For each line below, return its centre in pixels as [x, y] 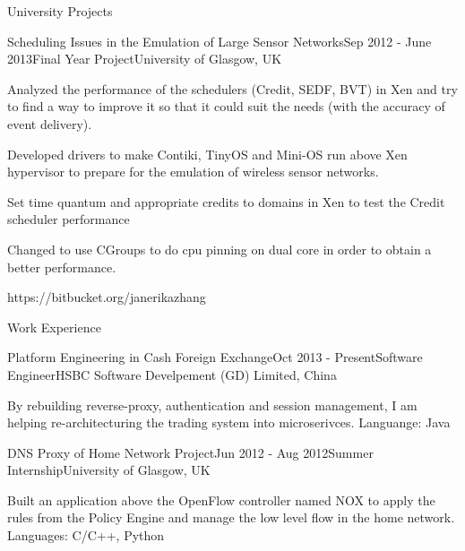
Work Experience [54, 327]
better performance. [62, 267]
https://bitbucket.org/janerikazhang [107, 297]
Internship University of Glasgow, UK [109, 470]
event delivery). [50, 123]
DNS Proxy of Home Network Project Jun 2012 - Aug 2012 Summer [190, 452]
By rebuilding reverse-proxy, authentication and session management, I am [212, 405]
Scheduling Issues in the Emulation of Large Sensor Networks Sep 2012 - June [220, 41]
